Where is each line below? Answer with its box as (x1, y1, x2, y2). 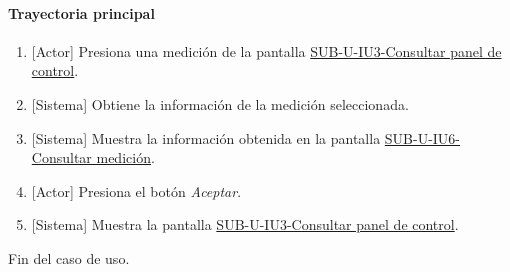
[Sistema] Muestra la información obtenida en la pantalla (31, 127, 381, 148)
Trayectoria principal (8, 2, 155, 23)
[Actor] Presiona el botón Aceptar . (31, 180, 242, 201)
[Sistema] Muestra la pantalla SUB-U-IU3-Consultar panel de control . (31, 214, 459, 235)
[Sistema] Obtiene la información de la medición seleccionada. (31, 93, 409, 114)
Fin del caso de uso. (8, 247, 130, 268)
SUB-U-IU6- (384, 127, 461, 148)
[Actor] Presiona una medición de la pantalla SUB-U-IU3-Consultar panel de (31, 40, 502, 61)
